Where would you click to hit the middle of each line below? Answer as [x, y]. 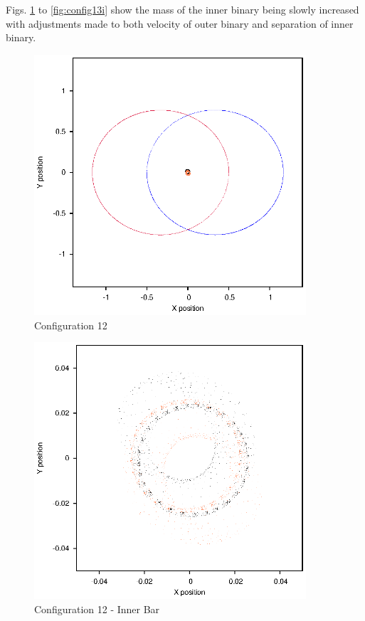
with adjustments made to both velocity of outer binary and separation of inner [180, 23]
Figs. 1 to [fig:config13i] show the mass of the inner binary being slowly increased [182, 9]
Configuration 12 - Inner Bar [97, 609]
